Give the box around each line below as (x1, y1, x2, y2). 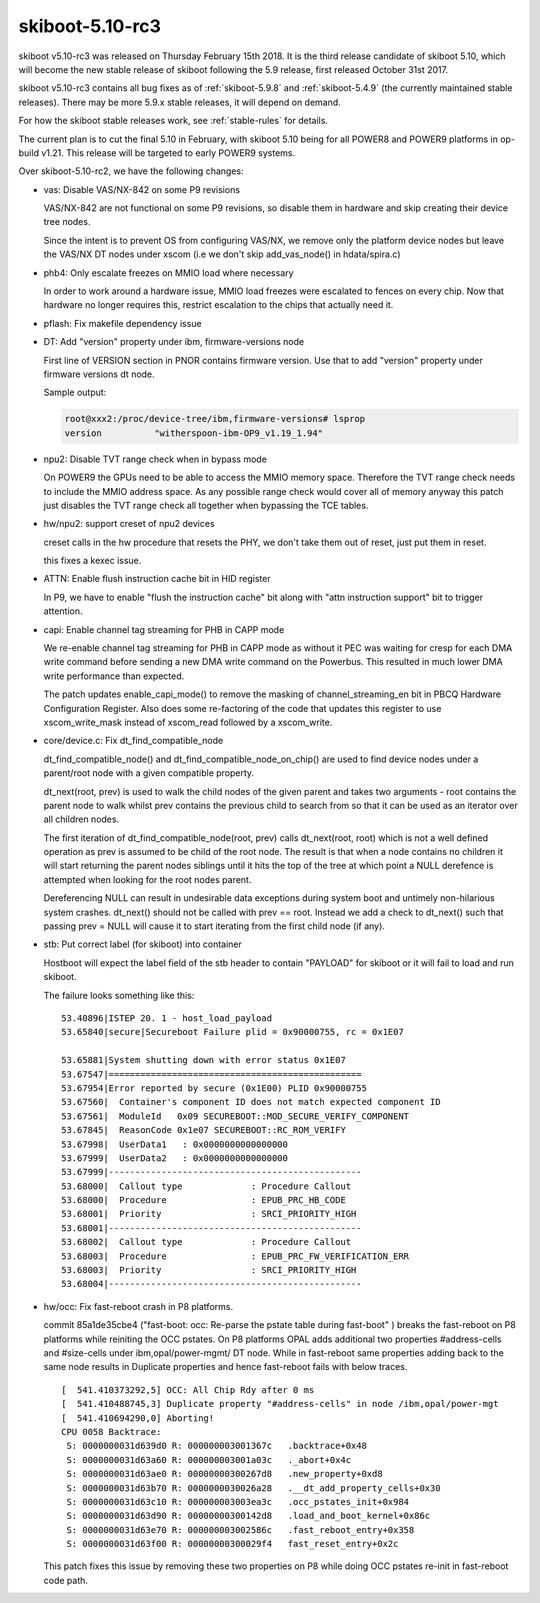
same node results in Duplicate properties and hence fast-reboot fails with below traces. (43, 1361, 408, 1373)
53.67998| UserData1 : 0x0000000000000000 (61, 1138, 289, 1150)
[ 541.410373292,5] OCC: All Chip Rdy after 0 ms (61, 1384, 315, 1395)
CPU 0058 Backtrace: (61, 1426, 162, 1437)
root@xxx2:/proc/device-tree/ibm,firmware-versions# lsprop (64, 413, 366, 425)
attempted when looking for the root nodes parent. (43, 873, 252, 885)
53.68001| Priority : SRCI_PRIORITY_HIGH (61, 1208, 357, 1220)
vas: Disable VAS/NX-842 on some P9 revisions (43, 183, 240, 195)
